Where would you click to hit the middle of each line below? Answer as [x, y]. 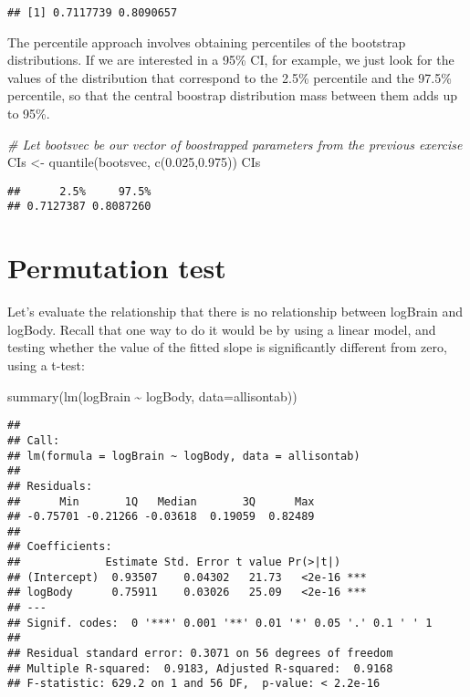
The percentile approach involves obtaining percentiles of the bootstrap [207, 42]
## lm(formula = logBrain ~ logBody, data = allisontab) [184, 456]
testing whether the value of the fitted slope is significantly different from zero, [227, 347]
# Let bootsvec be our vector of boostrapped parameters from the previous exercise [235, 144]
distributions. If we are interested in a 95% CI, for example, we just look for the [231, 60]
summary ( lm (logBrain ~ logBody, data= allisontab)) [152, 395]
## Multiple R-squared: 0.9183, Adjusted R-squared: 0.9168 [200, 668]
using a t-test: [46, 365]
